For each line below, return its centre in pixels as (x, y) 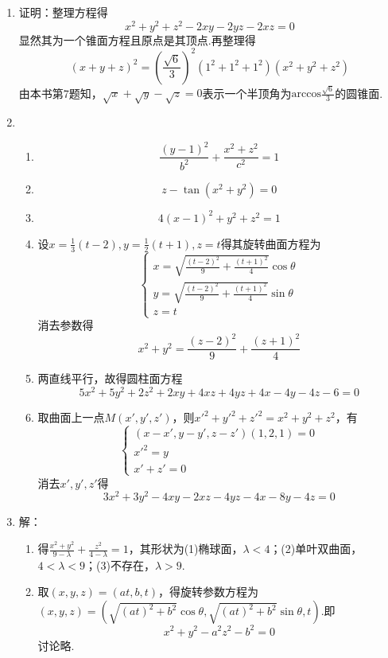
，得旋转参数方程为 (209, 592)
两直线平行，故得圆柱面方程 (110, 378)
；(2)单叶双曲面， (316, 549)
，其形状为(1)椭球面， (186, 549)
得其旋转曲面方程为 (271, 243)
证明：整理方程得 (63, 12)
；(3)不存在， (120, 565)
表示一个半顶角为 (247, 93)
